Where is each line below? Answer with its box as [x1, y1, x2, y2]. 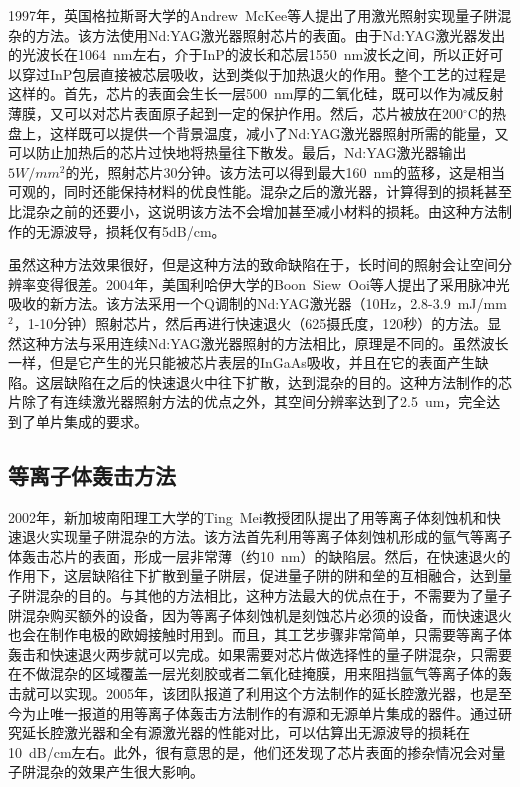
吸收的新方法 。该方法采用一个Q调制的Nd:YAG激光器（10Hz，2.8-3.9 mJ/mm [8, 293, 507, 314]
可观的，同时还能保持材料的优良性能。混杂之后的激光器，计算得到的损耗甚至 [8, 181, 512, 202]
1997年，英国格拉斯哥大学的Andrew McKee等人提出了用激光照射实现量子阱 [8, 5, 498, 25]
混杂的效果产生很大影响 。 [35, 761, 204, 782]
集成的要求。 [63, 410, 148, 431]
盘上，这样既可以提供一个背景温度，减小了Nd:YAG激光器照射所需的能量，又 [8, 122, 509, 143]
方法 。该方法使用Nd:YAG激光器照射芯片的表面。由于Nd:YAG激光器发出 [35, 24, 506, 45]
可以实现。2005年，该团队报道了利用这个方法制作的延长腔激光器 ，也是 [35, 683, 498, 704]
